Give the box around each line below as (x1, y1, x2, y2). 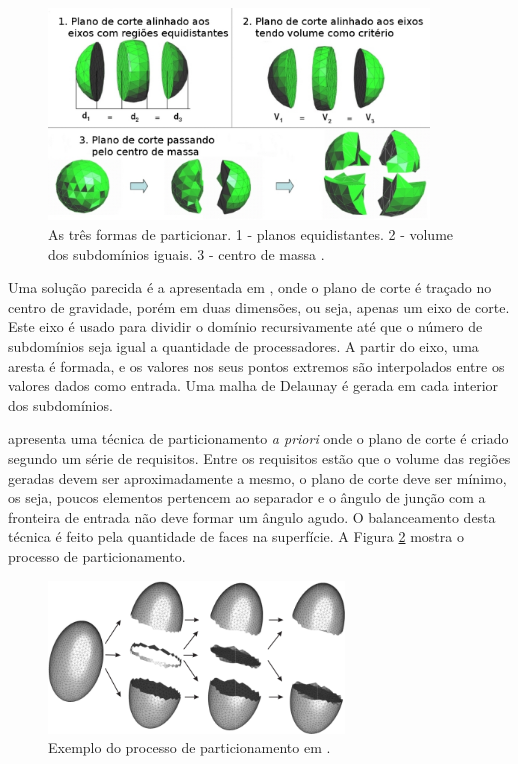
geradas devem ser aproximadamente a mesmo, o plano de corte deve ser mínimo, (8, 467, 507, 488)
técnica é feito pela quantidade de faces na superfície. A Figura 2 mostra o (8, 526, 464, 547)
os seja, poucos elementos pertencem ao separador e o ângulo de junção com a (8, 487, 486, 508)
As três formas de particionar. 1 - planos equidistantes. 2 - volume (48, 224, 454, 244)
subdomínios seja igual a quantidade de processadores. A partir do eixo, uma (8, 335, 479, 356)
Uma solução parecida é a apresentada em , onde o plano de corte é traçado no (8, 277, 492, 298)
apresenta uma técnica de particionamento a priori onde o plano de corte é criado (8, 428, 509, 449)
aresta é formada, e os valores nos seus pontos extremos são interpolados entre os (8, 355, 505, 376)
